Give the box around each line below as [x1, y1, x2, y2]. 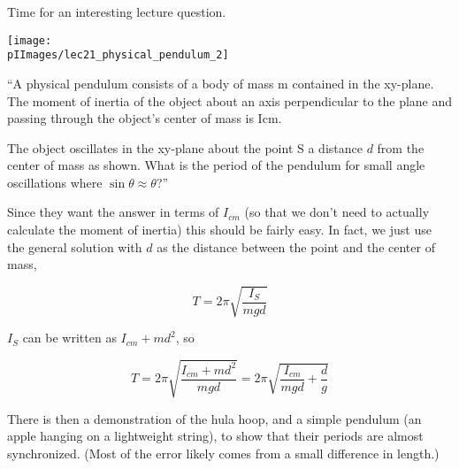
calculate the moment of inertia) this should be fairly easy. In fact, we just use [7, 220, 432, 239]
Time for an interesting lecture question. [7, 3, 226, 20]
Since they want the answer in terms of [7, 203, 219, 221]
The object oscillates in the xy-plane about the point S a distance [7, 138, 363, 157]
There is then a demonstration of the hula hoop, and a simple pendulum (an [7, 409, 422, 427]
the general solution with [7, 237, 142, 256]
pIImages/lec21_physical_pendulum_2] [7, 49, 229, 62]
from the [377, 138, 425, 157]
